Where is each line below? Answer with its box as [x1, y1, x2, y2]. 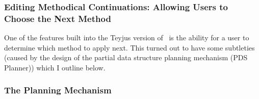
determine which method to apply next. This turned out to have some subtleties [4, 42, 255, 53]
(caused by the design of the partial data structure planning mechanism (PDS [4, 52, 248, 63]
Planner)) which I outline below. [4, 62, 106, 72]
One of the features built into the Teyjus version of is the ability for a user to [4, 32, 249, 43]
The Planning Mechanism [4, 84, 112, 96]
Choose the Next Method [4, 12, 111, 24]
